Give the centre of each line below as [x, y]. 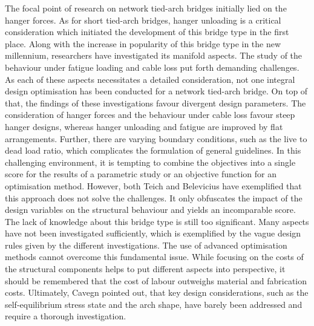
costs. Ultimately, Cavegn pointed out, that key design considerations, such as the [157, 292]
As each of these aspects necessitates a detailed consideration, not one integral [150, 79]
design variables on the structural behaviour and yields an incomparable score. [150, 210]
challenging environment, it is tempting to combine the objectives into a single [150, 162]
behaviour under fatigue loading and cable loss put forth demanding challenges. [152, 67]
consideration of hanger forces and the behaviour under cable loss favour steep [150, 115]
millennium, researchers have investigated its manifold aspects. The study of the [154, 55]
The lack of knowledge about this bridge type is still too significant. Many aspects [157, 221]
